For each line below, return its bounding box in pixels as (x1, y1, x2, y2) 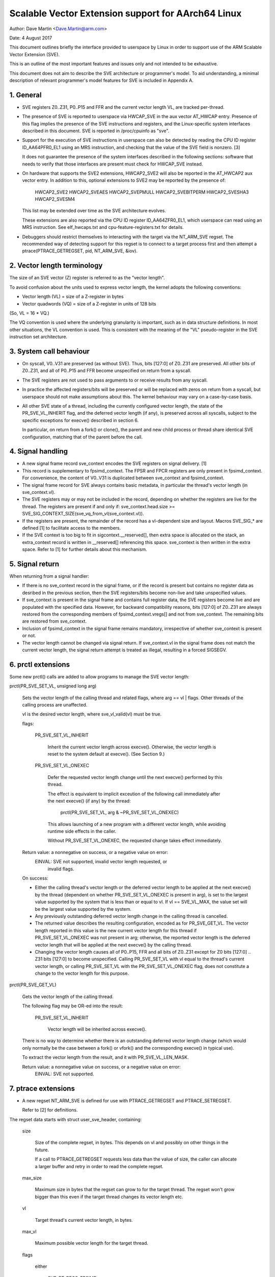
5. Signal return (9, 559, 60, 568)
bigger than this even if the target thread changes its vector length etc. (35, 1193, 183, 1200)
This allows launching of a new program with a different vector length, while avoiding (47, 821, 226, 827)
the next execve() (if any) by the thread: (47, 797, 131, 804)
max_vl (22, 1228, 37, 1235)
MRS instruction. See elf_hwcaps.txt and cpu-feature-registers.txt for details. (22, 224, 184, 230)
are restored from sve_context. (22, 618, 87, 624)
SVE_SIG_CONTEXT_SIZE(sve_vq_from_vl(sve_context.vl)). (22, 511, 145, 517)
